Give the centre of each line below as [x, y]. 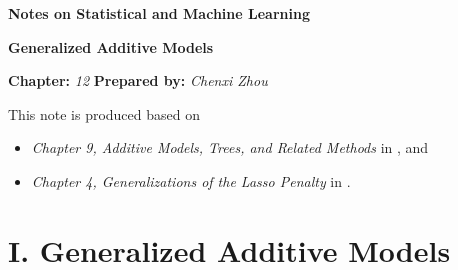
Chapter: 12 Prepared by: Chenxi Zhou [138, 80]
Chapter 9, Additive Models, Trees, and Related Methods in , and [230, 147]
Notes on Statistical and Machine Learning [159, 13]
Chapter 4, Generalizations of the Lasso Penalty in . [191, 180]
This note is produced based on [104, 113]
